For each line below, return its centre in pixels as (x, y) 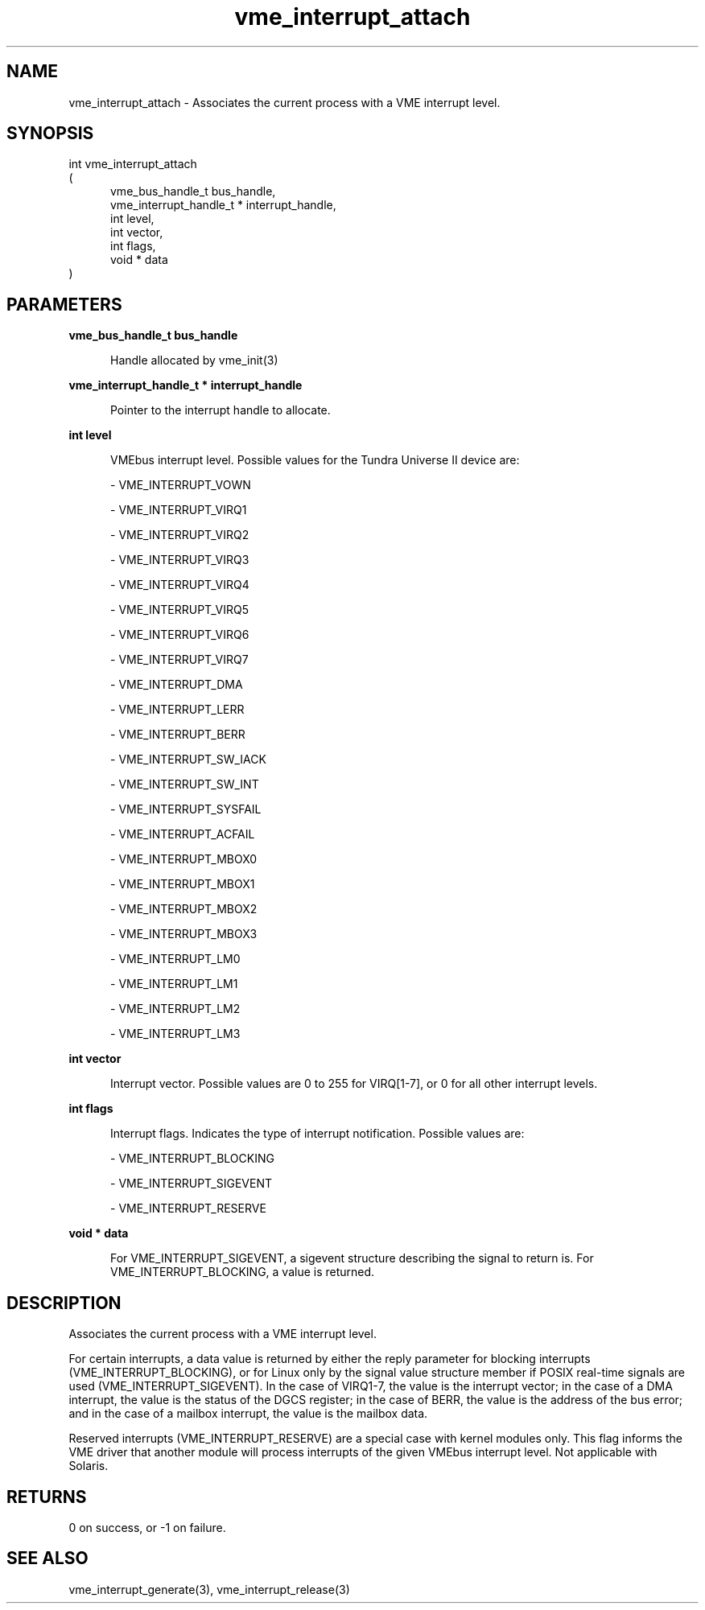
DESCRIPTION (64, 1303)
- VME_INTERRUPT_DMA (177, 685)
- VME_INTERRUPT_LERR (177, 710)
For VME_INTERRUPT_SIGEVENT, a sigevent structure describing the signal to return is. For (352, 1258)
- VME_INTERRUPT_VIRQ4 (180, 585)
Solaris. (89, 1466)
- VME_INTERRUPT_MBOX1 (183, 884)
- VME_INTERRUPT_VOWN (181, 485)
